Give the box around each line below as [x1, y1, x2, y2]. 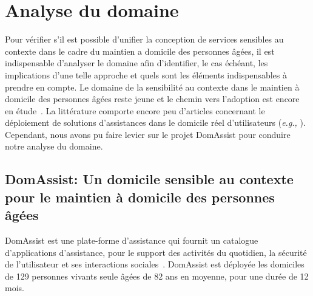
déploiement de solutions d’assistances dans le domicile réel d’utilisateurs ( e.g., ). [5, 116, 306, 129]
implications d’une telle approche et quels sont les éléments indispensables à [5, 68, 287, 81]
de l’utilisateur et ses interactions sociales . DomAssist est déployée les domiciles [5, 258, 305, 270]
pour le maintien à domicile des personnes [5, 187, 275, 206]
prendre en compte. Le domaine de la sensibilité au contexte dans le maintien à [5, 80, 300, 93]
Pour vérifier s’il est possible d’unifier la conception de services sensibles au [5, 33, 284, 46]
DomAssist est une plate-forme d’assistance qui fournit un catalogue [5, 234, 258, 247]
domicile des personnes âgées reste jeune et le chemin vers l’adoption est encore [5, 92, 300, 105]
